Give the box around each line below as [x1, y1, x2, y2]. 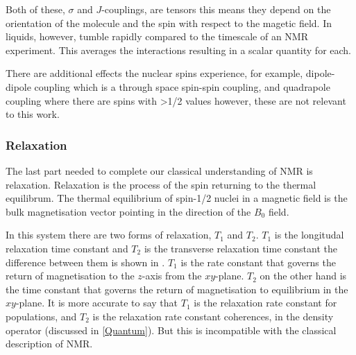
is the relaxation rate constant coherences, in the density [92, 309, 334, 323]
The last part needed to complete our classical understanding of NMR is [6, 163, 313, 177]
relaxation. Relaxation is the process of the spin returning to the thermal [6, 177, 316, 191]
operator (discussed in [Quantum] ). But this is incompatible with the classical [6, 322, 337, 337]
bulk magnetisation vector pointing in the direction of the [6, 204, 251, 218]
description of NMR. [6, 336, 93, 351]
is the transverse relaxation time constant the [144, 241, 337, 255]
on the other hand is [260, 268, 347, 283]
